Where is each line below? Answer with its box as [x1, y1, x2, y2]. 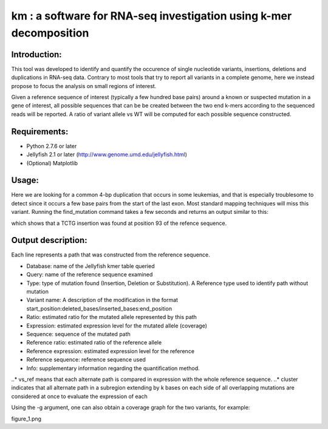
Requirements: [11, 126, 69, 137]
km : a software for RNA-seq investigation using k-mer [11, 9, 292, 22]
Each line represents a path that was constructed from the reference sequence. [11, 251, 211, 258]
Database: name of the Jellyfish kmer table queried [26, 262, 155, 270]
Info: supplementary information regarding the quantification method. [26, 365, 200, 372]
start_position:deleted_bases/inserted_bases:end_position [26, 304, 173, 312]
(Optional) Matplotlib [26, 159, 78, 166]
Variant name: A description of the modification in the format [26, 297, 179, 304]
